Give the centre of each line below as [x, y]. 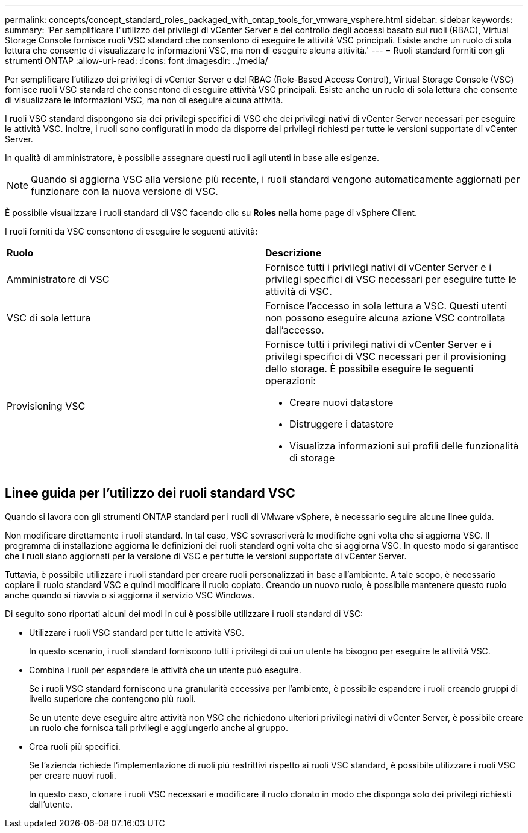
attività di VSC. [299, 291]
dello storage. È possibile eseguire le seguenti [369, 369]
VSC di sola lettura [49, 318]
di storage [312, 458]
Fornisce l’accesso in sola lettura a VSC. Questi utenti [386, 306]
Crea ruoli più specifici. [75, 746]
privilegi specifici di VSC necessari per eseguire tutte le [391, 279]
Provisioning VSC [46, 406]
